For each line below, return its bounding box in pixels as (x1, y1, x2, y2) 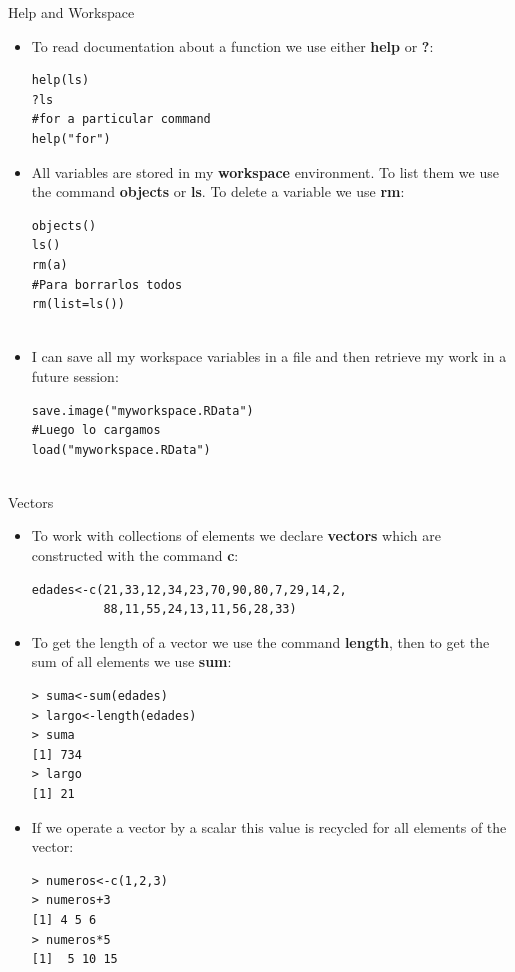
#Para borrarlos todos (31, 277, 183, 292)
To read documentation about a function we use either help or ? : (31, 35, 434, 56)
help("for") (31, 131, 111, 146)
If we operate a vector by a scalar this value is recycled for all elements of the (31, 816, 507, 837)
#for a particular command (31, 112, 211, 127)
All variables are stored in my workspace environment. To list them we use (31, 161, 499, 182)
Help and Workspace (8, 2, 135, 22)
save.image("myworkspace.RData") (31, 403, 254, 418)
